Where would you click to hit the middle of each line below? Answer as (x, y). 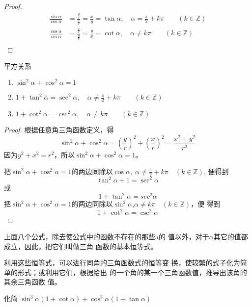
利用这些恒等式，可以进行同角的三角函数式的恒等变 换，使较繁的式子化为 (122, 263)
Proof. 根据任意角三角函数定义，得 (59, 130)
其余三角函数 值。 (33, 282)
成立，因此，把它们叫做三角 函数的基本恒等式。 (81, 246)
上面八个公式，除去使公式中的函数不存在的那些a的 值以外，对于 (107, 237)
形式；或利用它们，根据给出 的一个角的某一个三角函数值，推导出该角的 (132, 272)
